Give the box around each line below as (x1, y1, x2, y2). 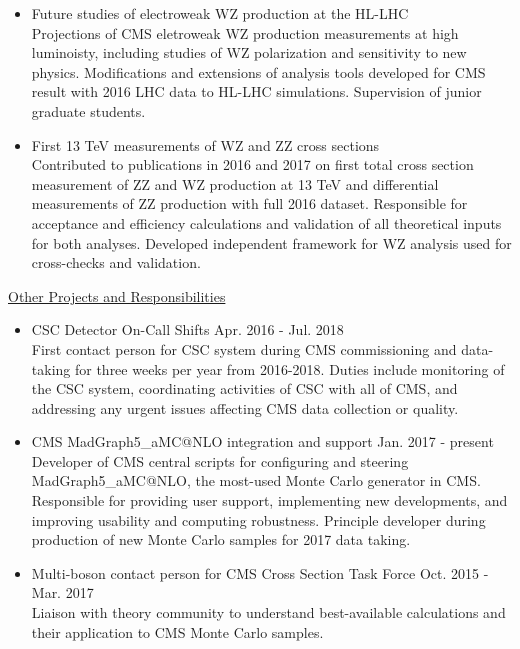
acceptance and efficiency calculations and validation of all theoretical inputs (31, 212, 502, 233)
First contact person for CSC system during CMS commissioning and (31, 338, 457, 359)
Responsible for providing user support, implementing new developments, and (31, 490, 508, 511)
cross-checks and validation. (31, 252, 201, 273)
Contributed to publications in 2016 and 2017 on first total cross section (31, 154, 474, 175)
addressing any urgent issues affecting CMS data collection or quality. (31, 397, 459, 418)
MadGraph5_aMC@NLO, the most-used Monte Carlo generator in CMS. (31, 470, 481, 491)
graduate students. (31, 100, 146, 121)
